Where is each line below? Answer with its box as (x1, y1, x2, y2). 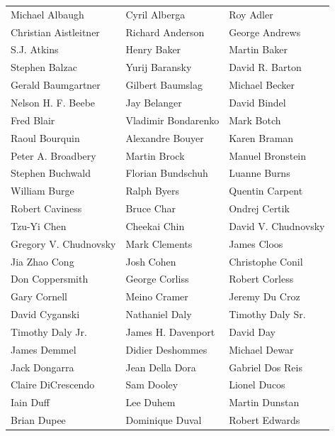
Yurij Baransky (125, 60, 192, 75)
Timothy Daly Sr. (229, 307, 306, 322)
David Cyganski (11, 307, 80, 322)
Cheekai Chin (125, 218, 185, 233)
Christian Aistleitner (11, 24, 100, 39)
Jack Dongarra (11, 359, 74, 374)
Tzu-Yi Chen (11, 218, 67, 233)
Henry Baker (125, 42, 181, 57)
